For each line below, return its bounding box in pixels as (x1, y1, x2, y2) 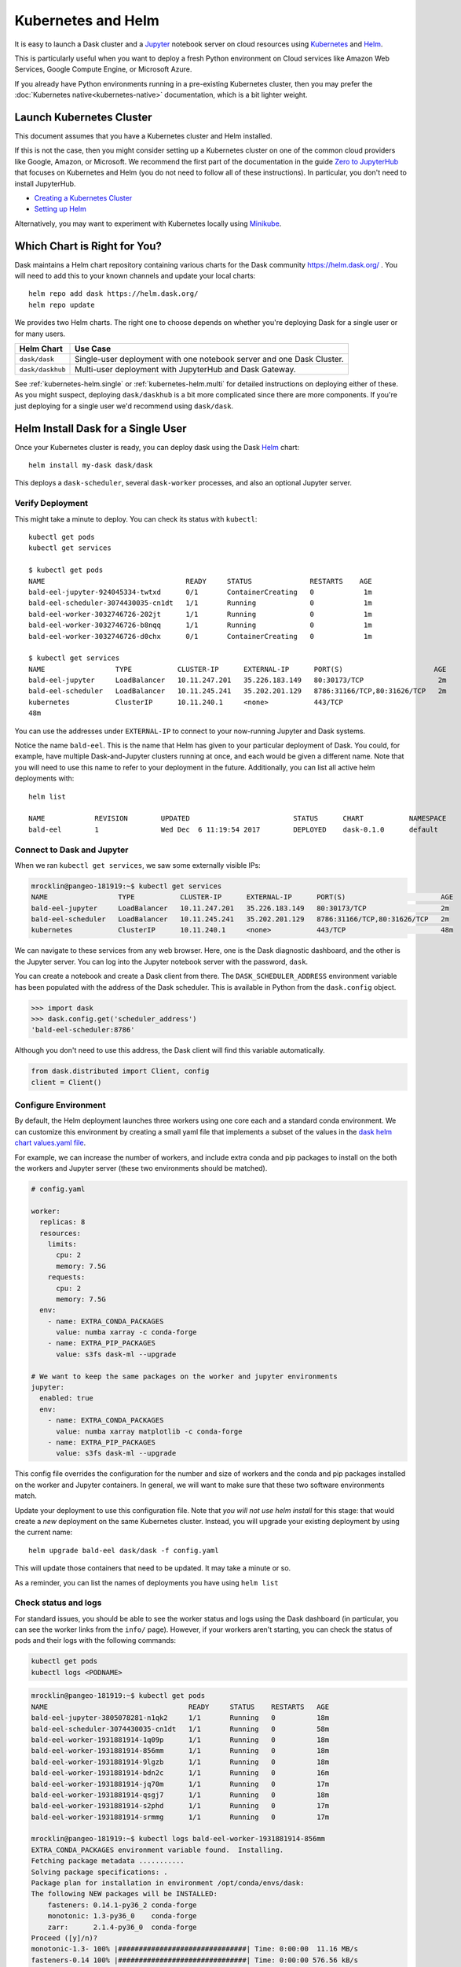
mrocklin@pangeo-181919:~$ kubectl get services (31, 881, 222, 891)
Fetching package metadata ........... (31, 1857, 185, 1866)
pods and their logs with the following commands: (14, 1636, 177, 1645)
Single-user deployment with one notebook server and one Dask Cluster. (75, 354, 345, 364)
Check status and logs (14, 1597, 102, 1608)
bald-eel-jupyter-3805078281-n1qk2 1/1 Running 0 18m (31, 1714, 330, 1722)
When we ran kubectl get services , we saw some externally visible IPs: (14, 860, 261, 869)
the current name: (14, 1527, 73, 1537)
